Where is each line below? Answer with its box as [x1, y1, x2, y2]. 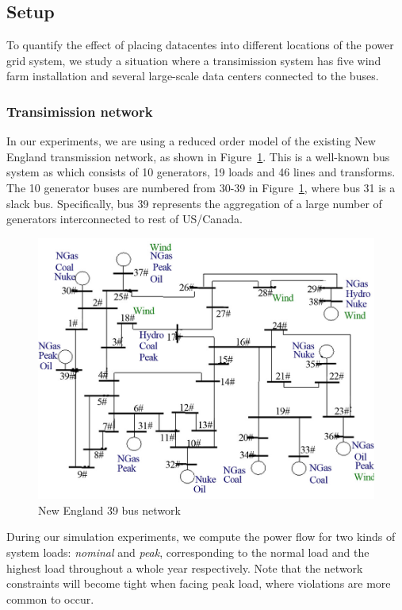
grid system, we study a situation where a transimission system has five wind [6, 52, 381, 68]
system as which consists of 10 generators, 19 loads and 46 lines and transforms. [6, 164, 396, 180]
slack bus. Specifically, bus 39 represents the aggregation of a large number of [6, 195, 382, 211]
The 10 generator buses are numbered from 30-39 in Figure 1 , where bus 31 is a [6, 179, 396, 195]
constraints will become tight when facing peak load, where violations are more [6, 575, 391, 592]
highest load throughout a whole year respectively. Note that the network [6, 559, 363, 576]
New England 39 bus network [38, 501, 181, 518]
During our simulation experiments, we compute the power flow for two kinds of [6, 528, 396, 545]
